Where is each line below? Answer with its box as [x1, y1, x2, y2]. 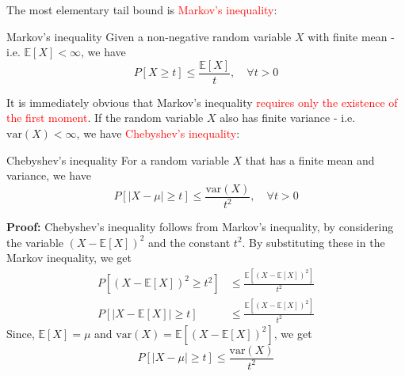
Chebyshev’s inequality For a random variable [6, 151, 229, 168]
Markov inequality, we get [6, 249, 132, 266]
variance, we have [6, 167, 91, 184]
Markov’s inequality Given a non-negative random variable [6, 28, 292, 44]
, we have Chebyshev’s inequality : [76, 125, 240, 142]
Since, [6, 325, 35, 341]
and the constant [148, 234, 231, 250]
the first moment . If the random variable [6, 109, 204, 126]
